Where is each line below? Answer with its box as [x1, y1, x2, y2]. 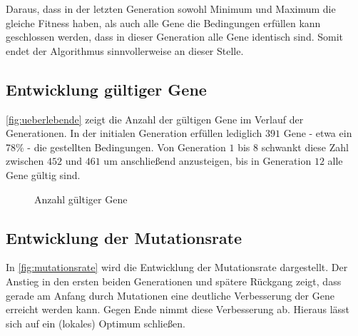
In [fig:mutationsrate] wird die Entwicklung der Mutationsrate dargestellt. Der [6, 260, 348, 275]
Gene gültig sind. [6, 167, 81, 182]
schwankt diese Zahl [261, 139, 349, 154]
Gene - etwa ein [283, 126, 352, 141]
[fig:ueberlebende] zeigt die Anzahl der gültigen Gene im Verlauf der [6, 111, 304, 126]
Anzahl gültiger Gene [34, 191, 128, 206]
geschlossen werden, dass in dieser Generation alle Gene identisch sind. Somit [6, 29, 344, 44]
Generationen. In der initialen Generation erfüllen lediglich [6, 126, 262, 141]
